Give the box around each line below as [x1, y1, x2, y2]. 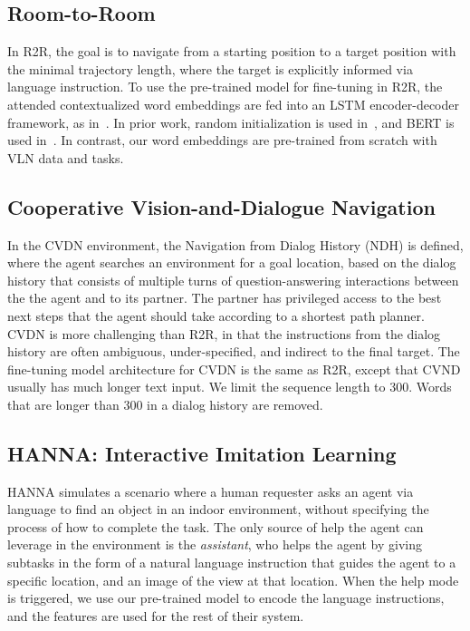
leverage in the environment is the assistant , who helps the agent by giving [7, 535, 423, 554]
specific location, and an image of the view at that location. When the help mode [7, 570, 459, 589]
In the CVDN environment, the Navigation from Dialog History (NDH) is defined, [7, 235, 464, 254]
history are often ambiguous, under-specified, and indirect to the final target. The [7, 342, 460, 361]
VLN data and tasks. [7, 148, 124, 167]
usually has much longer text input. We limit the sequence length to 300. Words [7, 377, 452, 396]
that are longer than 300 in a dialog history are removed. [7, 394, 323, 413]
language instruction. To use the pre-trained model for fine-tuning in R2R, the [7, 77, 443, 96]
